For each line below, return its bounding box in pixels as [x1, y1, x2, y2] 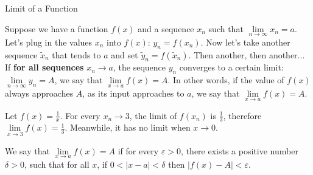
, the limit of [129, 109, 177, 122]
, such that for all [24, 157, 90, 170]
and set [111, 48, 138, 61]
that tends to [52, 48, 101, 61]
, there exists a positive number [181, 144, 298, 157]
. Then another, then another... [188, 48, 305, 61]
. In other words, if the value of [167, 74, 284, 86]
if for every [118, 144, 159, 157]
